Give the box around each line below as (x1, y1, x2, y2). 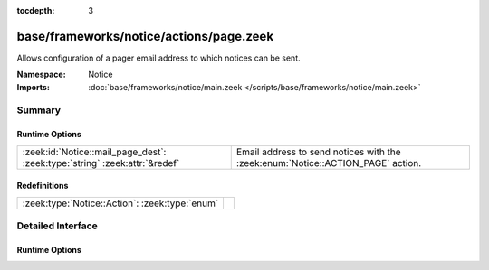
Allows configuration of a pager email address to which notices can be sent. (16, 52, 301, 63)
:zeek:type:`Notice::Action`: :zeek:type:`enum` (22, 197, 219, 209)
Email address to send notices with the (235, 145, 402, 158)
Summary (16, 104, 62, 116)
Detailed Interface (16, 219, 99, 232)
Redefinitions (16, 181, 69, 191)
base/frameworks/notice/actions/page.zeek (16, 28, 274, 44)
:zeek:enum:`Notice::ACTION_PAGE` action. (235, 156, 422, 169)
